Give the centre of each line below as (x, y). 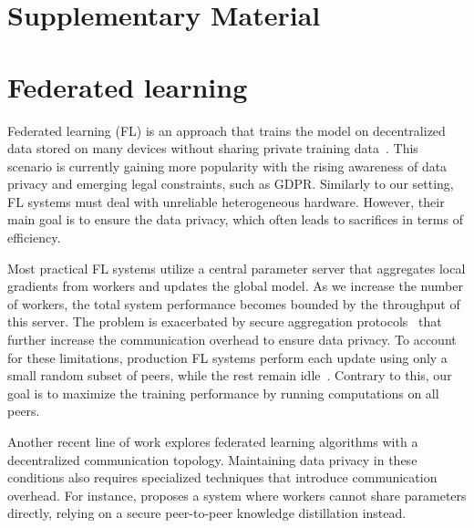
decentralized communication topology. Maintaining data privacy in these (212, 459)
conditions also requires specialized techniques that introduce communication (222, 477)
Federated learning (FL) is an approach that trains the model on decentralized (227, 130)
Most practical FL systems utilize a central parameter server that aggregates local (237, 268)
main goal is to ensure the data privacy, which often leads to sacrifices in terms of (235, 219)
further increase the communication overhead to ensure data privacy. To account (232, 340)
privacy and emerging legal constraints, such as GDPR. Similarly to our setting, (231, 184)
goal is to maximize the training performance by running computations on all (223, 393)
